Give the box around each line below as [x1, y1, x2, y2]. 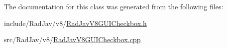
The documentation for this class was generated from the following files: [4, 1, 224, 11]
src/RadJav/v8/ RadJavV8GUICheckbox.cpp [4, 34, 141, 45]
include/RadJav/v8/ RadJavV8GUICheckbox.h [4, 18, 147, 28]
